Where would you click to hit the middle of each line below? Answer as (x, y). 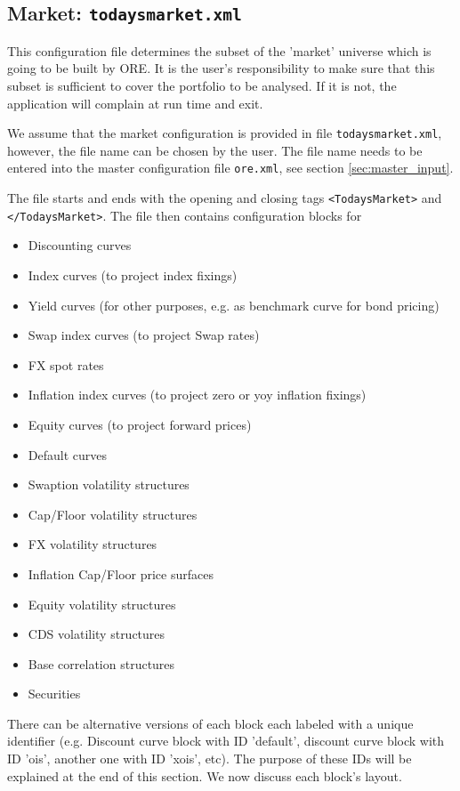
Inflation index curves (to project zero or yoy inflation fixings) (197, 395)
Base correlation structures (101, 663)
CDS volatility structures (97, 634)
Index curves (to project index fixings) (133, 274)
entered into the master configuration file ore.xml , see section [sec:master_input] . (230, 168)
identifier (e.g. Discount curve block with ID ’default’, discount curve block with (226, 741)
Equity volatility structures (102, 604)
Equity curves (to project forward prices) (140, 424)
